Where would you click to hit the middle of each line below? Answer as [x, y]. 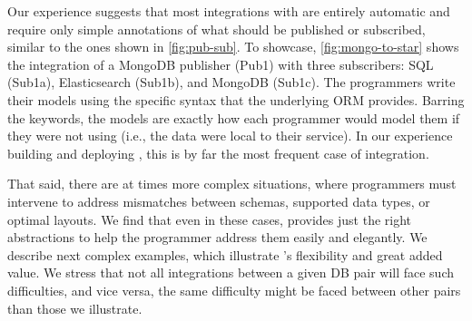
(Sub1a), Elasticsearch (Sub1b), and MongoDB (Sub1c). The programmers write [231, 82]
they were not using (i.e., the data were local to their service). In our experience [230, 136]
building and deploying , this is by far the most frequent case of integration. [218, 153]
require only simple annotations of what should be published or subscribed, [216, 29]
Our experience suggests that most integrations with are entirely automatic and [229, 11]
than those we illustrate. [75, 308]
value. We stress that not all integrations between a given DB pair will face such [231, 272]
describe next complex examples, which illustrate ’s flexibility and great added [225, 254]
